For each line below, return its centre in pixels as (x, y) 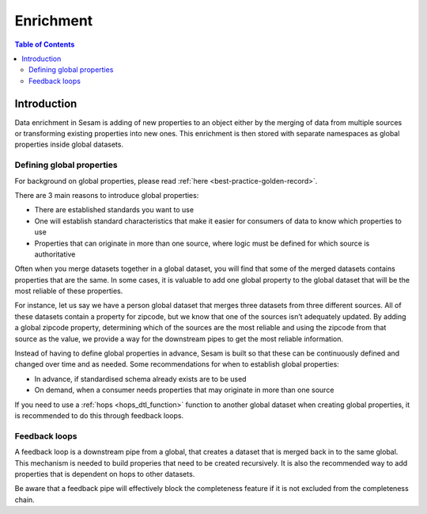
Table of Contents (45, 44)
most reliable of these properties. (69, 291)
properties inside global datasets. (69, 145)
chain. (25, 500)
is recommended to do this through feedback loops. (99, 415)
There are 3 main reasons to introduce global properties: (107, 195)
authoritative (55, 254)
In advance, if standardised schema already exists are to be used (140, 379)
